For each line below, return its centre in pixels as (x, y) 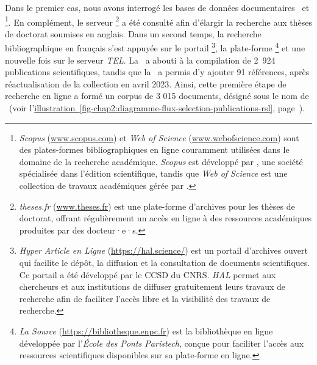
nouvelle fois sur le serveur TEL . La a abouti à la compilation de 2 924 (140, 60)
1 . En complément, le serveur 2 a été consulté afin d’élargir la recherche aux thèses (158, 21)
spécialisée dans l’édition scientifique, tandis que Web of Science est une (153, 173)
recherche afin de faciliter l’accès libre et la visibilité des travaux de (145, 298)
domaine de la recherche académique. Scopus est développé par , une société (161, 161)
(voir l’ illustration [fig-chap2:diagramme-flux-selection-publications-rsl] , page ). (157, 108)
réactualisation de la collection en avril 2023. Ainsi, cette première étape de (146, 83)
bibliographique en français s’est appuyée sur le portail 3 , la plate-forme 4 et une (155, 47)
